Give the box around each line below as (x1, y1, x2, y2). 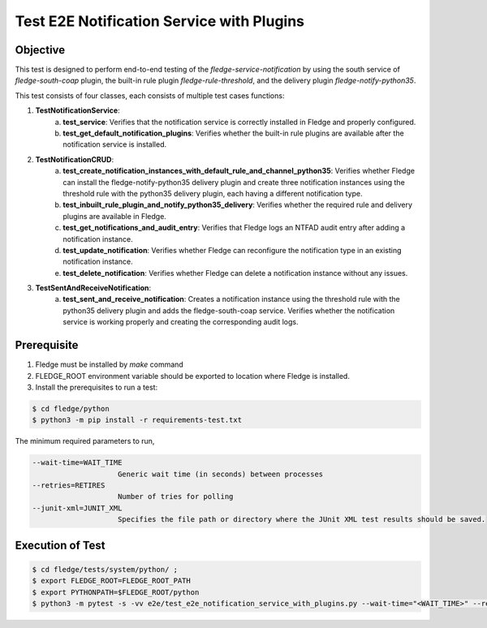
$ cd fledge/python (32, 404, 110, 413)
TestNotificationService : (35, 105, 121, 115)
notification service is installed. (62, 140, 167, 149)
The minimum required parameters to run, (15, 437, 155, 446)
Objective (15, 43, 66, 57)
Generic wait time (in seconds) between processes (118, 469, 324, 479)
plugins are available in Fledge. (62, 211, 166, 221)
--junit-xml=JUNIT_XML (32, 503, 123, 513)
